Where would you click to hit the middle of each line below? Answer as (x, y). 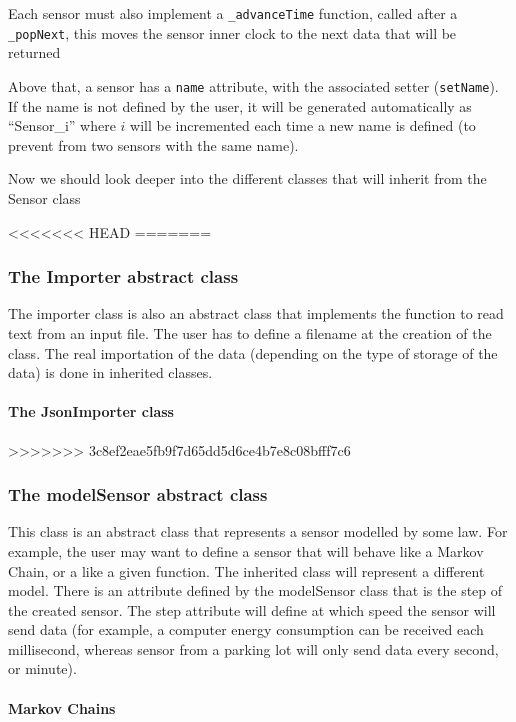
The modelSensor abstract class (138, 494)
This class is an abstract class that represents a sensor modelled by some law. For (258, 531)
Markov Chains (62, 707)
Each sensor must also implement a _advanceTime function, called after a (233, 13)
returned (34, 52)
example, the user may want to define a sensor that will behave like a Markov (246, 550)
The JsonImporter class (91, 411)
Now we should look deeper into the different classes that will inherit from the (247, 178)
